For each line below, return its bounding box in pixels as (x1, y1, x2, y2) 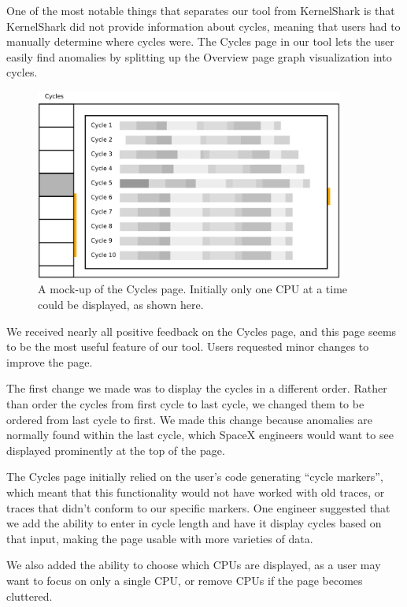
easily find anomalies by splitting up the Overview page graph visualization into (6, 48, 392, 65)
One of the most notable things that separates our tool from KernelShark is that (6, 2, 395, 18)
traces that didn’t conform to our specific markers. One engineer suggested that (6, 499, 390, 516)
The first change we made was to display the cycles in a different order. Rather (6, 380, 387, 397)
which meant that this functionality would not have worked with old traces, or (6, 483, 385, 500)
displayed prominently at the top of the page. (6, 441, 225, 458)
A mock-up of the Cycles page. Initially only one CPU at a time (38, 281, 348, 297)
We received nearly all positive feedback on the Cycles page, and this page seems (6, 322, 397, 339)
